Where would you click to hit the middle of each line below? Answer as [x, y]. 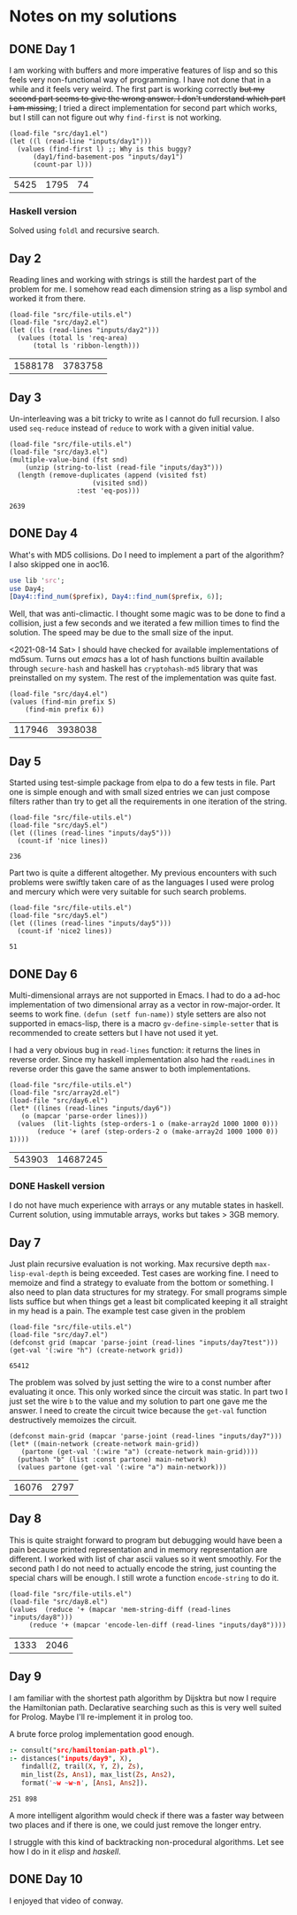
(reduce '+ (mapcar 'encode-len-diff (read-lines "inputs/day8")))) [158, 1625]
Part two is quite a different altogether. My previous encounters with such [143, 873]
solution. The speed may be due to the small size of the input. [122, 633]
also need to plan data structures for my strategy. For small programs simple [148, 1292]
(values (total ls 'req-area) [72, 339]
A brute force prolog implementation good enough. [102, 1733]
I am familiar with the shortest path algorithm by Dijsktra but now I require [143, 1698]
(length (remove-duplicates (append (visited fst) [112, 475]
